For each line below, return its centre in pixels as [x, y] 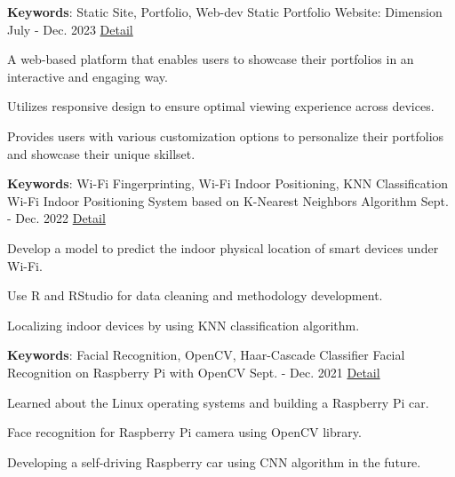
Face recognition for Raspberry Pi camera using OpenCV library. [184, 432]
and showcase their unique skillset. [101, 153]
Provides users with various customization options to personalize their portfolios [226, 135]
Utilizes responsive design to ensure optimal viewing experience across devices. [221, 106]
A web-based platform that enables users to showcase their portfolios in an [211, 59]
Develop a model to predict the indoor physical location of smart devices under [223, 247]
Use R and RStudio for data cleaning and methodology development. [195, 295]
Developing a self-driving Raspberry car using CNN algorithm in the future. [214, 461]
